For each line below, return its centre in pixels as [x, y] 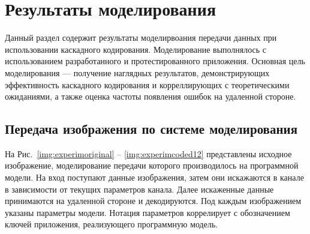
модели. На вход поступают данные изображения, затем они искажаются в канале [154, 177]
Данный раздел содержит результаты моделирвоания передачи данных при [141, 37]
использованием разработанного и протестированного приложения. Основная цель [155, 61]
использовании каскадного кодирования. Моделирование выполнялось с [136, 49]
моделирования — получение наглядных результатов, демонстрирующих [137, 72]
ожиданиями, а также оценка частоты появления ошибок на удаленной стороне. [151, 96]
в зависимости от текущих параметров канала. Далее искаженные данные [139, 189]
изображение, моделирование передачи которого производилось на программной [152, 165]
